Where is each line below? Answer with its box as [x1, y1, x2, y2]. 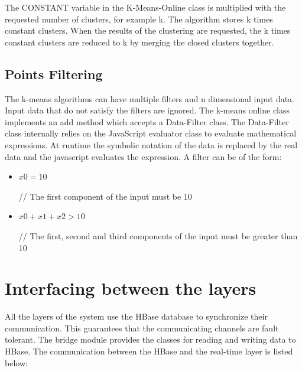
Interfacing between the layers [5, 276, 256, 300]
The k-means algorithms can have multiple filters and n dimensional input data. [5, 92, 295, 105]
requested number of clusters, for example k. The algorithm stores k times [5, 12, 273, 25]
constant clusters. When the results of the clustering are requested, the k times [5, 24, 291, 37]
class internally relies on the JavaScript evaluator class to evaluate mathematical [5, 127, 297, 139]
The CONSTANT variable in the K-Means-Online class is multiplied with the [5, 1, 286, 13]
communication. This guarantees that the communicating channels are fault [5, 321, 279, 334]
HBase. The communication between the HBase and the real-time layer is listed [5, 345, 293, 357]
